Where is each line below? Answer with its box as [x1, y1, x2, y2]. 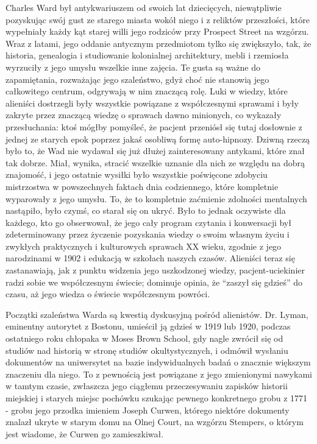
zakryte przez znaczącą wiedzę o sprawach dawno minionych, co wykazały [5, 108, 282, 121]
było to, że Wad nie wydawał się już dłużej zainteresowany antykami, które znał [5, 144, 305, 157]
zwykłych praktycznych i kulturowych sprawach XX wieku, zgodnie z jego [5, 239, 282, 252]
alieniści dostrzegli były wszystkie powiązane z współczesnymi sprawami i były [5, 96, 299, 109]
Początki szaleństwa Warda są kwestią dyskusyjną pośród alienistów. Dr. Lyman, [5, 308, 308, 320]
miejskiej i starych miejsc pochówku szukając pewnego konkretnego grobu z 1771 [5, 392, 308, 404]
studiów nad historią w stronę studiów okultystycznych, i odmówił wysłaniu [5, 344, 288, 356]
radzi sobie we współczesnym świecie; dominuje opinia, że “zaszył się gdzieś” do [5, 275, 303, 288]
